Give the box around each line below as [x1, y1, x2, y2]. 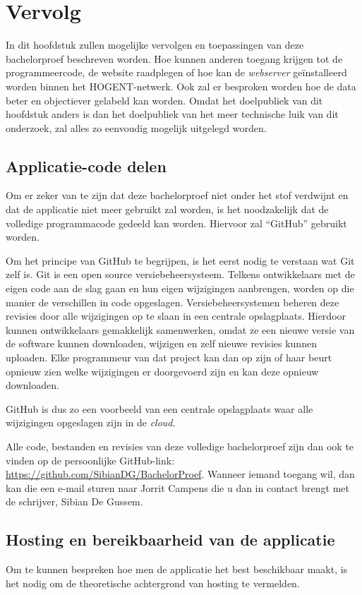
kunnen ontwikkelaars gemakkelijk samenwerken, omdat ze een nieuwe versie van [6, 322, 355, 337]
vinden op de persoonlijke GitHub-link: [6, 452, 175, 467]
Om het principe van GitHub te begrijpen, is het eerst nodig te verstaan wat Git [6, 253, 355, 268]
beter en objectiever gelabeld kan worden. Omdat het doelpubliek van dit [6, 92, 323, 107]
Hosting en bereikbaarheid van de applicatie [6, 529, 335, 551]
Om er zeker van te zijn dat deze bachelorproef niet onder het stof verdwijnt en [6, 188, 349, 203]
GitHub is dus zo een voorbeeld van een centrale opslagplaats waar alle [6, 401, 313, 416]
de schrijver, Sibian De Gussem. [6, 494, 143, 509]
